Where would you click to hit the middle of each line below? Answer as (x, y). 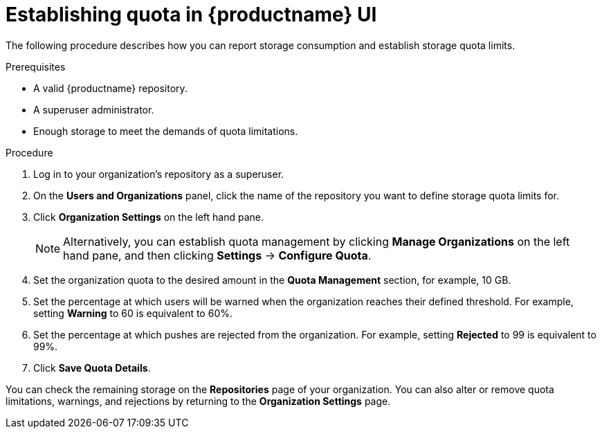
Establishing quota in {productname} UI (191, 15)
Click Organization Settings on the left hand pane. (148, 217)
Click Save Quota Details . (92, 368)
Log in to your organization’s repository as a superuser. (159, 174)
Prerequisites (36, 66)
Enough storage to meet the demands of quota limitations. (166, 131)
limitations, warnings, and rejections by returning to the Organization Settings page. (198, 401)
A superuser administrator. (94, 109)
